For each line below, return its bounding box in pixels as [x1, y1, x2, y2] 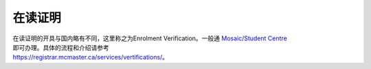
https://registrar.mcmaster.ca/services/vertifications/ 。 [12, 53, 168, 61]
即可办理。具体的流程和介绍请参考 [12, 43, 109, 51]
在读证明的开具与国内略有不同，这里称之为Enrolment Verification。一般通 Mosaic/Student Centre [12, 34, 288, 42]
